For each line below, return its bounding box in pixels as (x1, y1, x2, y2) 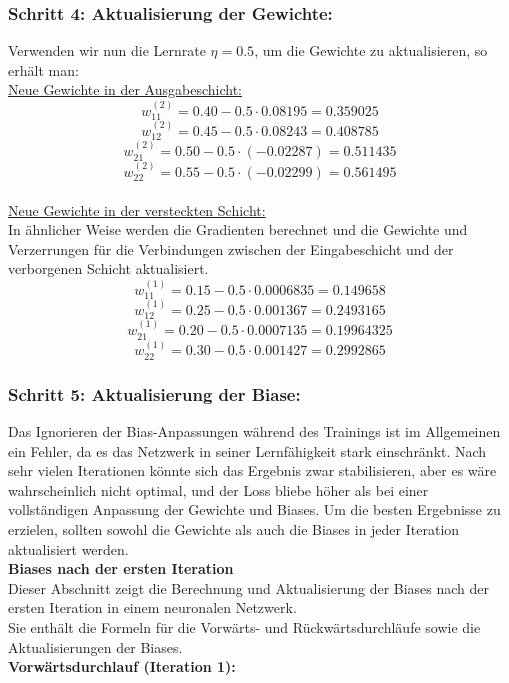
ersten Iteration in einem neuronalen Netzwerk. (8, 597, 297, 618)
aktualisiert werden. (8, 538, 129, 559)
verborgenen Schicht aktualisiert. (8, 258, 209, 279)
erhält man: (8, 59, 79, 80)
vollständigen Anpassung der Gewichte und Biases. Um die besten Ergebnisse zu (8, 499, 501, 520)
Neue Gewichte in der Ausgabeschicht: (8, 79, 242, 100)
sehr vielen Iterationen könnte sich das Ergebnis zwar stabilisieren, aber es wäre (8, 460, 497, 481)
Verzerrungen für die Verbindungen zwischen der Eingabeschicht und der (8, 238, 454, 259)
